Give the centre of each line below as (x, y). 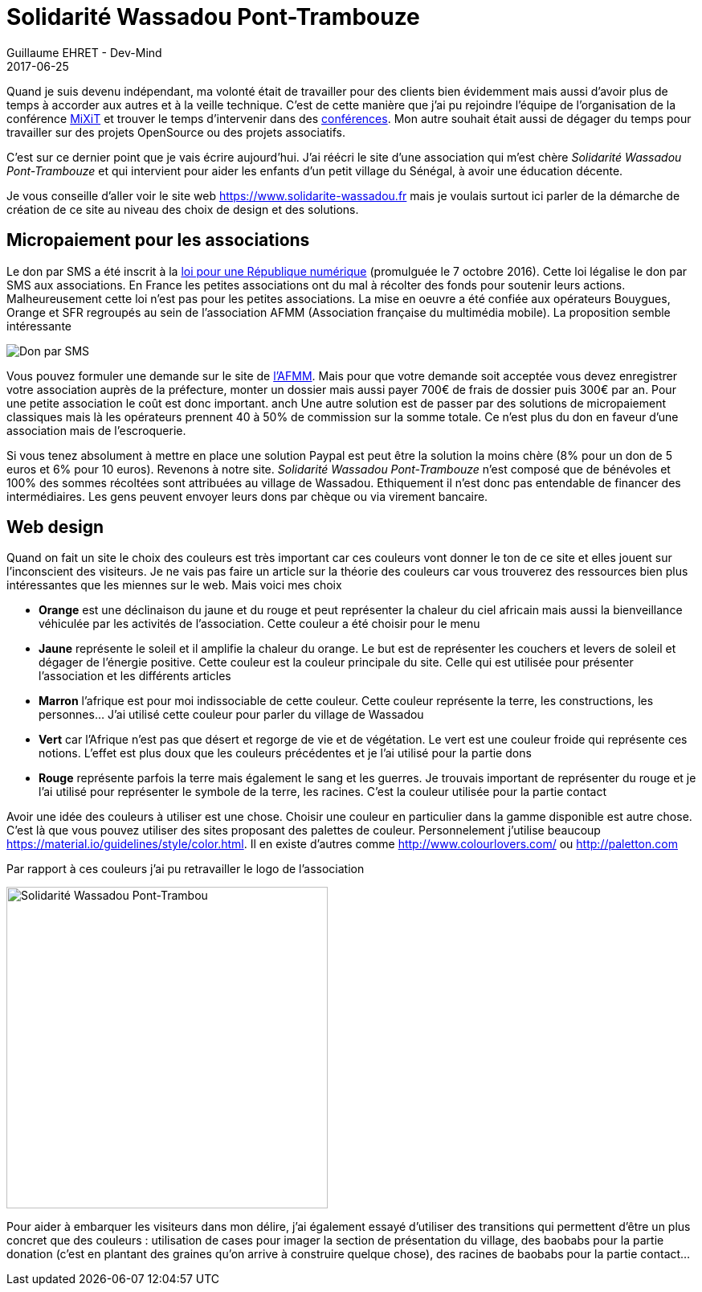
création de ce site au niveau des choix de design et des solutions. (183, 209)
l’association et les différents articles (135, 676)
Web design (55, 527)
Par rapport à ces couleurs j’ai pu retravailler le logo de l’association (186, 869)
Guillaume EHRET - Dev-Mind (84, 52)
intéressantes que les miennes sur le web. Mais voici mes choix (174, 585)
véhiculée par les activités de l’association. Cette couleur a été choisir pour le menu (259, 624)
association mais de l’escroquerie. (96, 430)
